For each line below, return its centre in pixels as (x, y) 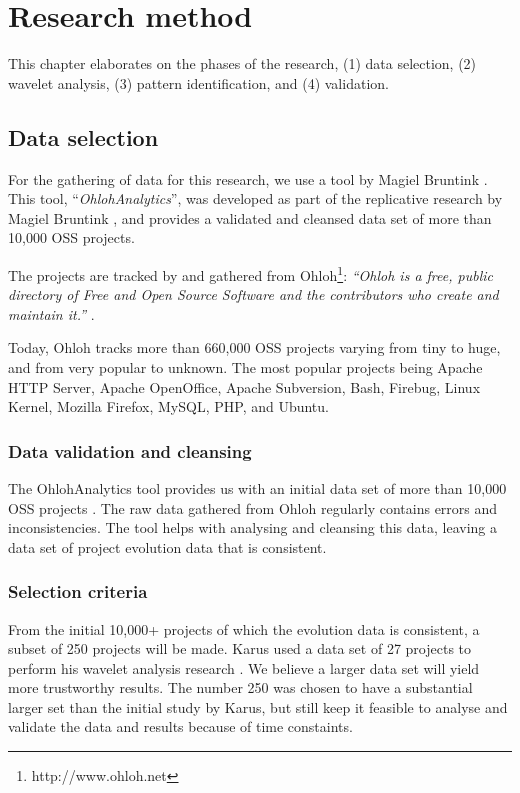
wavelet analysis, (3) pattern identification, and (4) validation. (198, 82)
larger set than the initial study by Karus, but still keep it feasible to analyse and (258, 706)
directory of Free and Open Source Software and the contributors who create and (253, 294)
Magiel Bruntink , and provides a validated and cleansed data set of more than (250, 217)
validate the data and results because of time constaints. (180, 726)
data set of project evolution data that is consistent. (167, 546)
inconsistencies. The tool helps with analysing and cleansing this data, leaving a (252, 527)
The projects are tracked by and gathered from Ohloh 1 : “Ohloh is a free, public (250, 273)
